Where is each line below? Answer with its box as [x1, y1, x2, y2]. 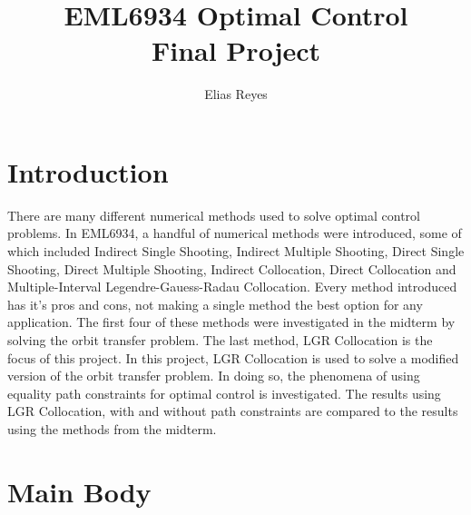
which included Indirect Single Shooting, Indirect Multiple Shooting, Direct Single [7, 242, 465, 261]
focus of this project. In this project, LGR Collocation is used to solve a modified [7, 348, 459, 367]
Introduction [7, 153, 169, 190]
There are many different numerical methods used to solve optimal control [7, 205, 420, 224]
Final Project [151, 32, 321, 69]
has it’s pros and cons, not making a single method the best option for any [7, 294, 423, 313]
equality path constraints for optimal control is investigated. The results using [7, 383, 441, 402]
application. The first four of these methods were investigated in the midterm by [7, 312, 456, 332]
